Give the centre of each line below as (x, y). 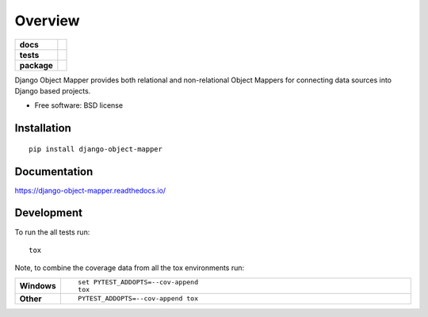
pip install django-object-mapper (96, 149)
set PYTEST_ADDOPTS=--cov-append (138, 282)
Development (49, 213)
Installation (43, 128)
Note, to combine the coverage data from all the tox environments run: (130, 268)
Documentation (54, 172)
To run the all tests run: (52, 232)
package (36, 65)
